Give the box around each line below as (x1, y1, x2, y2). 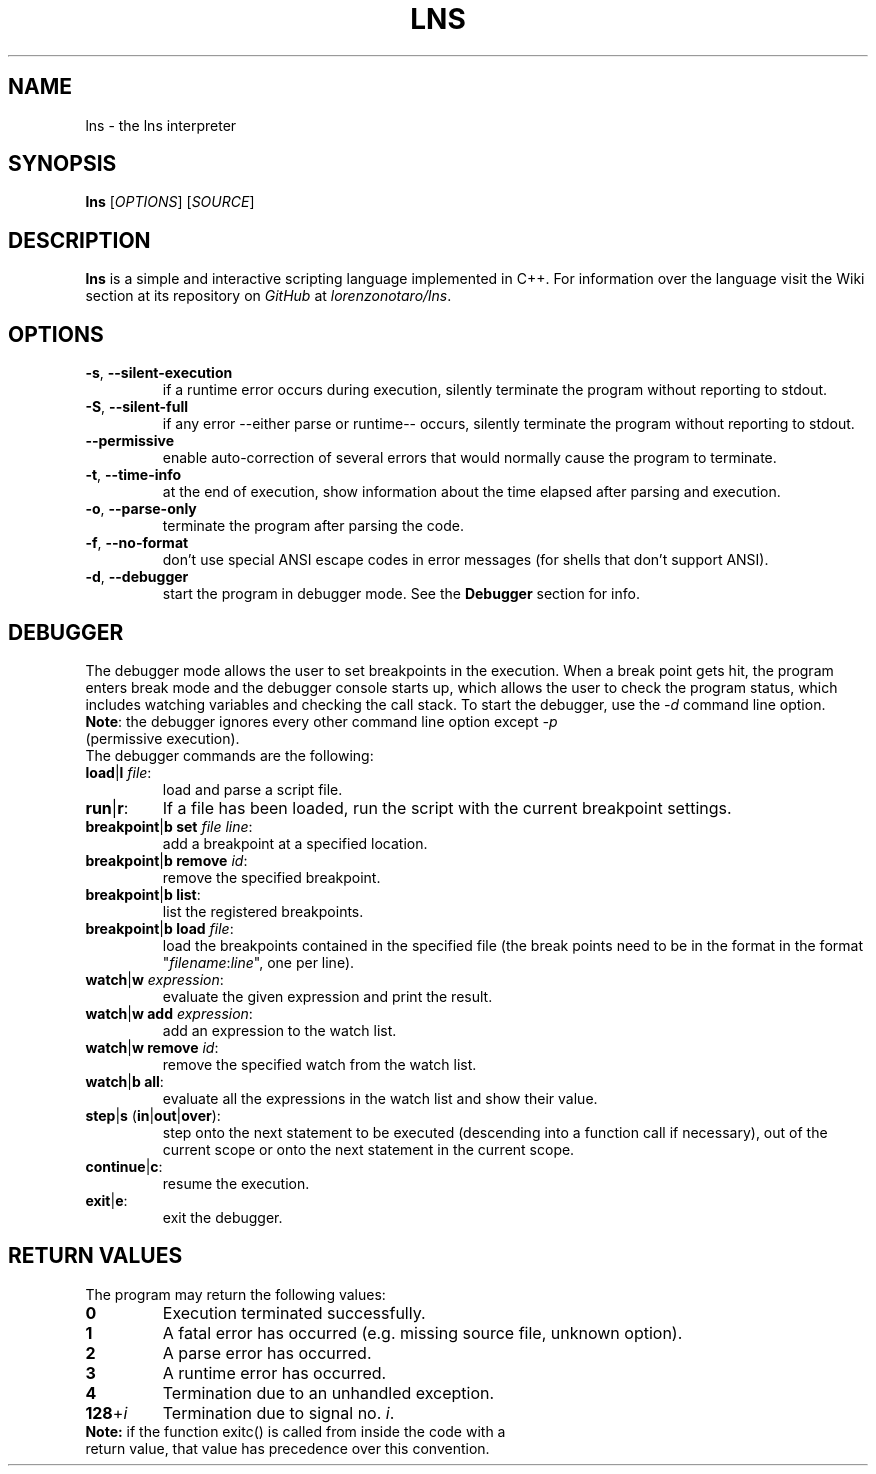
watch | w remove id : (85, 1038, 219, 1056)
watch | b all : (85, 1072, 164, 1090)
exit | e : (85, 1191, 128, 1209)
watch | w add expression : (85, 1004, 253, 1022)
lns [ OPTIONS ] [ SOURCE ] (85, 193, 255, 211)
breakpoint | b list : (85, 885, 201, 903)
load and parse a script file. (162, 780, 343, 798)
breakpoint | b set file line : (85, 817, 253, 835)
